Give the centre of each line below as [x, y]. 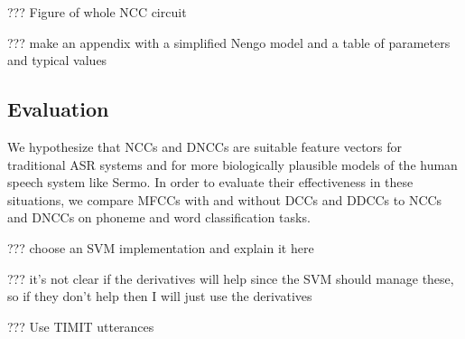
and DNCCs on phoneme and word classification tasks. [159, 217]
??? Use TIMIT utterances [81, 326]
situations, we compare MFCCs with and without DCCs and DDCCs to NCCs [225, 199]
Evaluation [58, 109]
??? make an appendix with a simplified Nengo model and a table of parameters [229, 42]
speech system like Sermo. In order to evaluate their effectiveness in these [210, 182]
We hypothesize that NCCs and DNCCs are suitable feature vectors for [205, 146]
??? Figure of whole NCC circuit [97, 12]
